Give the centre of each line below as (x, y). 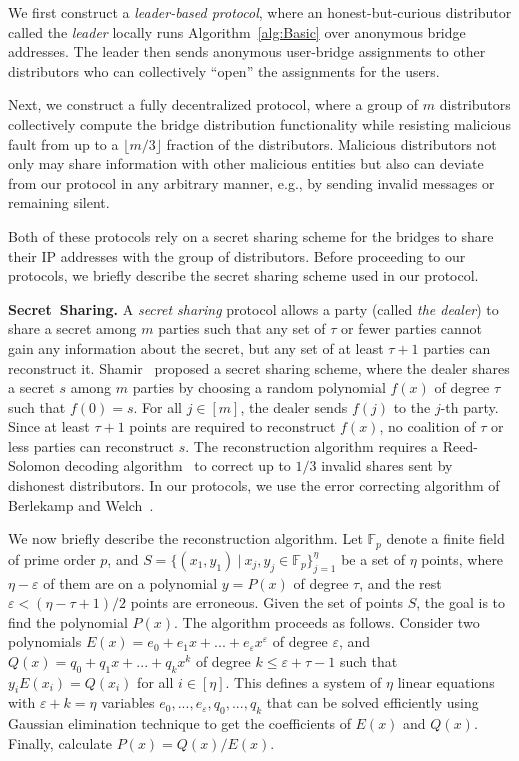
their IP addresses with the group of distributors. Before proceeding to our (237, 255)
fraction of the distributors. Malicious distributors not (331, 143)
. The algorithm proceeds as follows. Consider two (326, 621)
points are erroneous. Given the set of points (267, 602)
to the (412, 406)
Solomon (34, 465)
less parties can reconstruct (91, 445)
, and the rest (400, 582)
